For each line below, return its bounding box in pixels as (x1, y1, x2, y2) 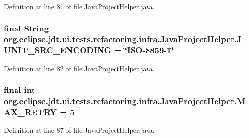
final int (4, 84, 35, 96)
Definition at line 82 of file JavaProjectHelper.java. (4, 63, 155, 73)
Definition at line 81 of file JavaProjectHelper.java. (4, 1, 155, 11)
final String (4, 22, 49, 34)
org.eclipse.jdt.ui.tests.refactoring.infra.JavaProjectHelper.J (4, 33, 242, 45)
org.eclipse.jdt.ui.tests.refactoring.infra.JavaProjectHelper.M (4, 95, 246, 107)
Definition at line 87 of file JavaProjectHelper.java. (4, 125, 155, 135)
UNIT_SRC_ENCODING (4, 44, 112, 56)
